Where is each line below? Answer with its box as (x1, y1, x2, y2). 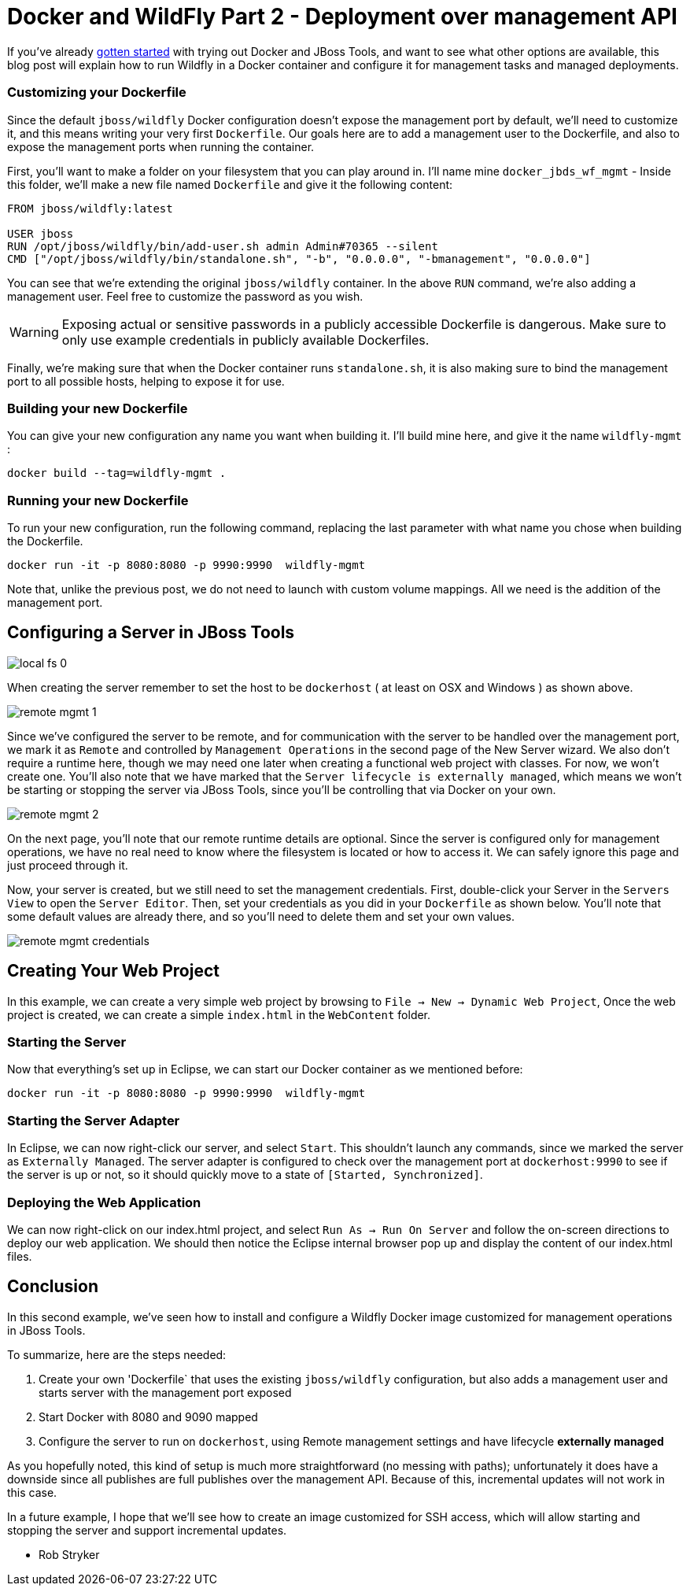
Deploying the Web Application (7, 1194, 201, 1210)
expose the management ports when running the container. (7, 139, 315, 153)
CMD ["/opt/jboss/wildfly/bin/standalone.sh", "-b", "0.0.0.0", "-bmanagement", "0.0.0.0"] (7, 252, 591, 265)
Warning (9, 323, 59, 340)
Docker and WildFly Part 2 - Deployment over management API (7, 3, 677, 30)
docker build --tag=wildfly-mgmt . (7, 467, 227, 480)
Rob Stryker (39, 1547, 100, 1561)
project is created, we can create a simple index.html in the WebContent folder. (7, 1007, 431, 1021)
